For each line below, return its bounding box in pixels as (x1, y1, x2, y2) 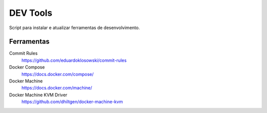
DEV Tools (9, 7, 52, 18)
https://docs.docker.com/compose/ (21, 71, 94, 77)
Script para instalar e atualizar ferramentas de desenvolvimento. (9, 25, 140, 31)
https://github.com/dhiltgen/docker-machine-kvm (21, 99, 123, 105)
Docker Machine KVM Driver (9, 92, 68, 98)
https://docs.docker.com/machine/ (21, 85, 92, 91)
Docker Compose (9, 64, 45, 70)
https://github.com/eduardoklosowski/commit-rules (21, 57, 127, 63)
